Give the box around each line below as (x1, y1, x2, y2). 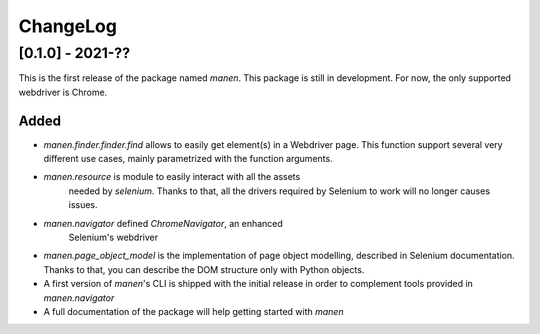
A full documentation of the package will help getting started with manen (43, 305, 344, 317)
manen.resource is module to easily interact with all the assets (43, 171, 301, 183)
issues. (68, 199, 99, 211)
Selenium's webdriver (68, 231, 159, 244)
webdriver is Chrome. (18, 86, 108, 98)
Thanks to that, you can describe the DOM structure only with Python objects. (43, 263, 365, 275)
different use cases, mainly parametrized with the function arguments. (43, 153, 334, 165)
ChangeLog (18, 15, 117, 37)
